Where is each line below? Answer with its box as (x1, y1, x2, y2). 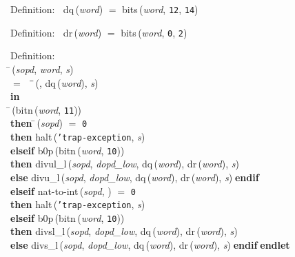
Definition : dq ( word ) (10, 2, 103, 16)
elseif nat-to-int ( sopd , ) (10, 183, 112, 198)
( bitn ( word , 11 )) (12, 102, 82, 116)
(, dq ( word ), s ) (35, 75, 99, 90)
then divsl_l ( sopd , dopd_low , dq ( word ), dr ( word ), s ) (10, 224, 238, 238)
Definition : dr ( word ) (10, 25, 102, 39)
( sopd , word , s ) (12, 61, 74, 76)
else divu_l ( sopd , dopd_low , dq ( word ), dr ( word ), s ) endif (10, 169, 259, 184)
